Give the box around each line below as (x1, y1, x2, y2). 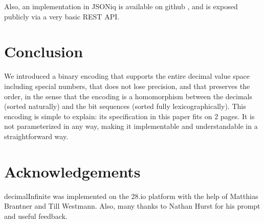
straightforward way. (4, 130, 69, 141)
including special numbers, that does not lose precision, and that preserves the (4, 80, 250, 91)
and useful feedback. (4, 210, 68, 221)
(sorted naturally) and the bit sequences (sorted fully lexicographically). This (4, 101, 246, 111)
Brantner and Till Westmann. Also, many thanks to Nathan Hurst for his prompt (4, 200, 260, 211)
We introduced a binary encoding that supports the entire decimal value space (4, 71, 250, 81)
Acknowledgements (4, 161, 141, 182)
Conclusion (4, 41, 83, 62)
